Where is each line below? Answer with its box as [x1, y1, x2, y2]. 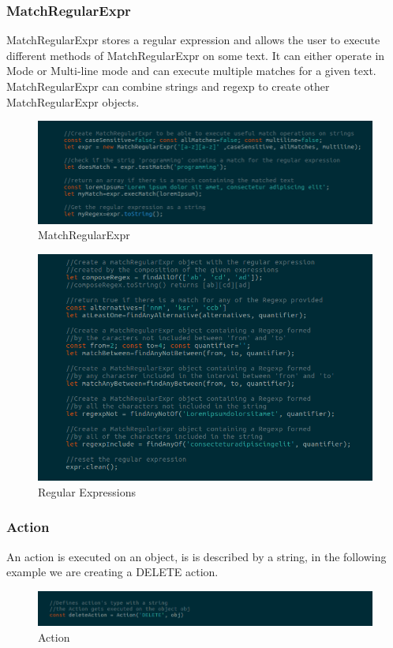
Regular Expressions [38, 483, 136, 500]
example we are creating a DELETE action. [6, 564, 219, 580]
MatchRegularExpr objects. [6, 93, 140, 110]
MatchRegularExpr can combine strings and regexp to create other [6, 78, 330, 94]
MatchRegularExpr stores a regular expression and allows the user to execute [6, 32, 380, 48]
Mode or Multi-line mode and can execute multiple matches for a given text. [6, 62, 376, 79]
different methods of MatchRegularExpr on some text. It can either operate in [6, 47, 385, 63]
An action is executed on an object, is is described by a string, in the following [6, 548, 387, 564]
